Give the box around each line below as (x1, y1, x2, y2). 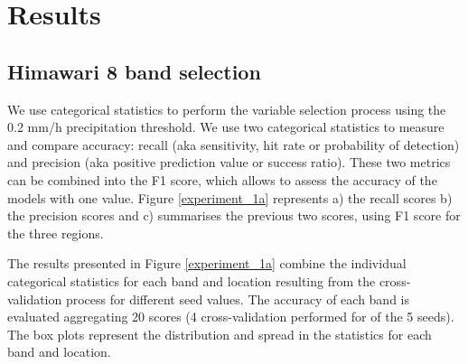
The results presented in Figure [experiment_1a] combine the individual (7, 254, 407, 273)
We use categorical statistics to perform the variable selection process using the (7, 99, 446, 118)
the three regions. (7, 223, 104, 242)
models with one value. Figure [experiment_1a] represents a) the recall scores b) (7, 188, 453, 207)
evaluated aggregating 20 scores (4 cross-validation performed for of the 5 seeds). (7, 307, 454, 326)
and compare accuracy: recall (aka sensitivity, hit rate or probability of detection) (7, 135, 460, 154)
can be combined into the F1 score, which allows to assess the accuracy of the (7, 170, 437, 189)
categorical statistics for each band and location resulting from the (7, 271, 376, 290)
